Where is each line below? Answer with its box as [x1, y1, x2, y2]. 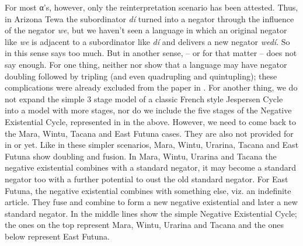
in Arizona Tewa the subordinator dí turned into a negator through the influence [5, 12, 294, 25]
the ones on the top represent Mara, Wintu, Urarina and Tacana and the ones [5, 219, 284, 231]
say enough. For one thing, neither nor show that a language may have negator [5, 58, 287, 70]
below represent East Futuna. [5, 230, 110, 242]
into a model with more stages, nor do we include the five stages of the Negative [5, 104, 292, 116]
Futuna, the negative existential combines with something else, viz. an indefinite [5, 184, 291, 196]
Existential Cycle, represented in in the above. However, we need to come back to [5, 115, 296, 127]
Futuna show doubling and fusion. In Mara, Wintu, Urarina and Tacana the [5, 150, 277, 162]
